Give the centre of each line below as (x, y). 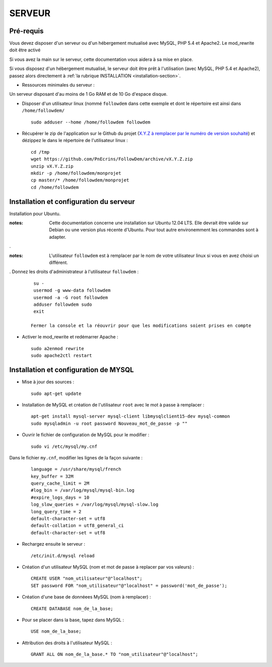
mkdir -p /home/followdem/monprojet (76, 173)
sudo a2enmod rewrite (57, 348)
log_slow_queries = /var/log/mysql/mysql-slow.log (95, 505)
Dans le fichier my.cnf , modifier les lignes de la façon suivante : (76, 457)
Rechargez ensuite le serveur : (54, 544)
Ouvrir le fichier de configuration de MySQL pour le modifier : (86, 435)
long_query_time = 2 (56, 512)
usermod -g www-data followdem (72, 290)
